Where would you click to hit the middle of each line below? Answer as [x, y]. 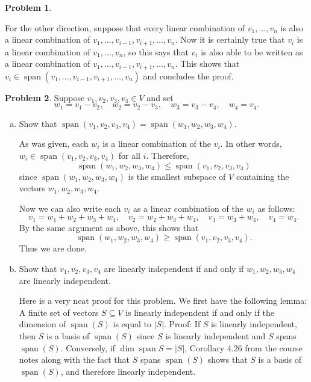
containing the [262, 176]
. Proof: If [182, 324]
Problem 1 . [28, 7]
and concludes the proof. [188, 75]
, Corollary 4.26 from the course [243, 347]
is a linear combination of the [157, 143]
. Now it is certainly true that [230, 39]
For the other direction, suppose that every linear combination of [125, 27]
